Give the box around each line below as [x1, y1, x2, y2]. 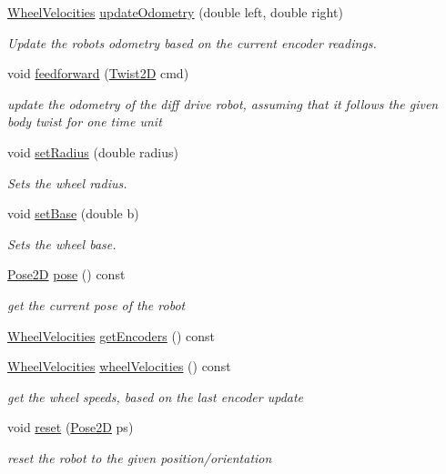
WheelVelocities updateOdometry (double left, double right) [7, 3, 343, 21]
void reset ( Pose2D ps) [7, 418, 134, 437]
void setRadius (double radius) [7, 142, 178, 161]
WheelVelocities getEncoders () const [7, 326, 215, 345]
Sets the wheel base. [7, 234, 117, 253]
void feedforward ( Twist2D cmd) [7, 64, 189, 83]
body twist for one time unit [7, 112, 162, 131]
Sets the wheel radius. [7, 173, 127, 192]
